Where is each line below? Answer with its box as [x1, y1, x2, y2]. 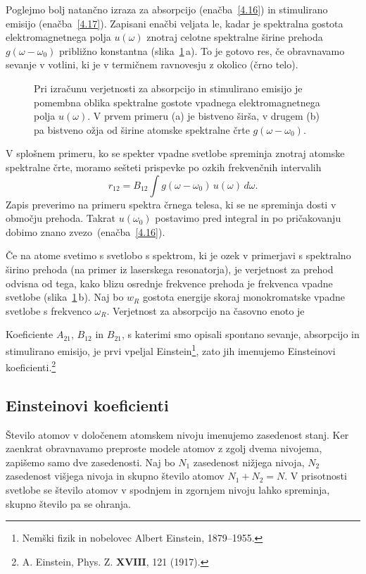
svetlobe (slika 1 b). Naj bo [6, 289, 124, 304]
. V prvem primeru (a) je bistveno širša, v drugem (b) [87, 108, 320, 123]
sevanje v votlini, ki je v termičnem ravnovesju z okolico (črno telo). [6, 57, 298, 72]
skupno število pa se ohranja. [6, 496, 132, 511]
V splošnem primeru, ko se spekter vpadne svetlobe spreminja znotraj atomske [6, 146, 345, 161]
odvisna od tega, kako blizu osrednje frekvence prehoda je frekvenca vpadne [6, 275, 333, 290]
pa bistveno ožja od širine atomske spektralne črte [34, 122, 250, 137]
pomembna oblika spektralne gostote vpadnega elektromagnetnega [34, 94, 320, 109]
